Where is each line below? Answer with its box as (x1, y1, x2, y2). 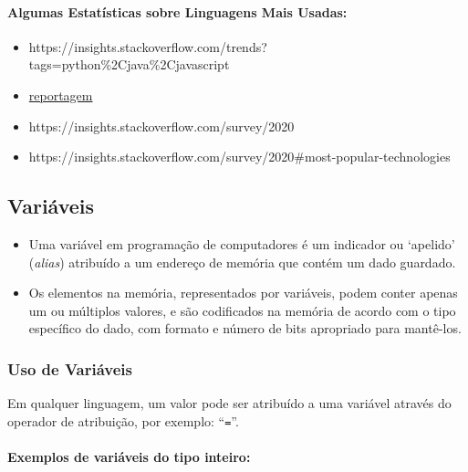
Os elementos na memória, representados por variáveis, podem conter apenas (28, 283, 458, 302)
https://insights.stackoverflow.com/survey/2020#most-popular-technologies (28, 147, 451, 166)
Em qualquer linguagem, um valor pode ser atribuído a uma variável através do (7, 393, 452, 413)
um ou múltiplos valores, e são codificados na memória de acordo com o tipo (28, 300, 456, 320)
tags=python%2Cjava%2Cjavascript (28, 55, 230, 74)
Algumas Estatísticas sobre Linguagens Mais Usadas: (7, 2, 348, 21)
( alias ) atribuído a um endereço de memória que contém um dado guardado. (28, 252, 456, 271)
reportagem (28, 85, 93, 104)
